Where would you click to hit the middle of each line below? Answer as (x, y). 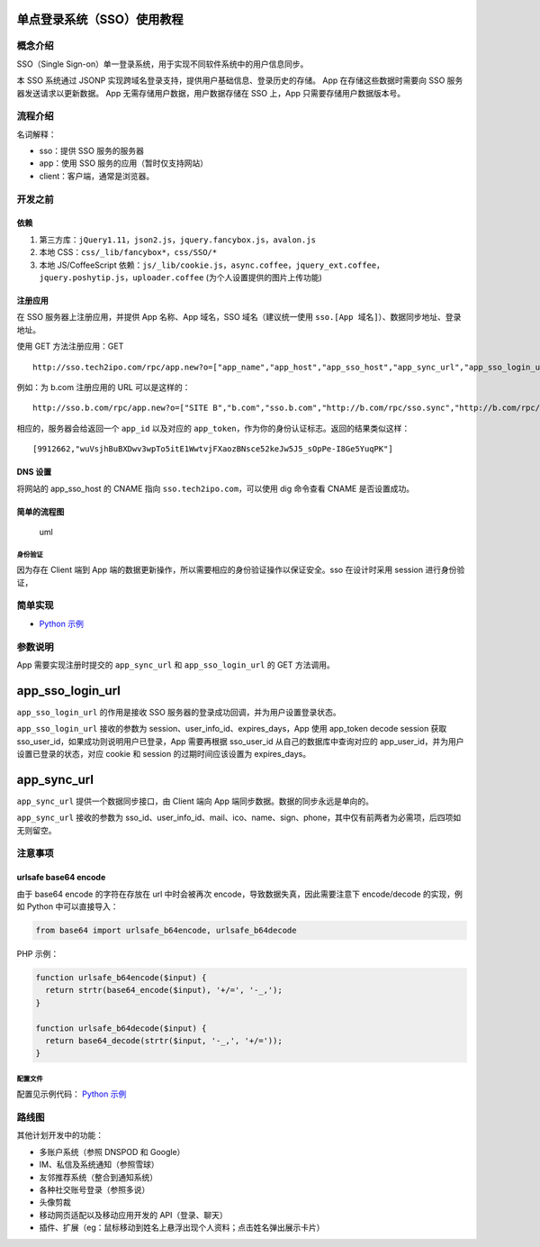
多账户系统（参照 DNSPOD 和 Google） (112, 1151)
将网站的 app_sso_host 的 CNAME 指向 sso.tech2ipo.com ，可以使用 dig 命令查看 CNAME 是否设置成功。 (215, 488)
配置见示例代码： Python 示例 (72, 1094)
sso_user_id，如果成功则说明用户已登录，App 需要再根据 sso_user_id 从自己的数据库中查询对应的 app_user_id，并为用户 (240, 741)
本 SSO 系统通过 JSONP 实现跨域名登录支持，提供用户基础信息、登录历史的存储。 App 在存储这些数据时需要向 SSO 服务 (240, 80)
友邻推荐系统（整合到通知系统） (98, 1177)
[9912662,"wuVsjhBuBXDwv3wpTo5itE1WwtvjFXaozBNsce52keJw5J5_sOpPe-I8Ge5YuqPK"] (213, 449)
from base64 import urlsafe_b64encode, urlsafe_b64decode (166, 931)
